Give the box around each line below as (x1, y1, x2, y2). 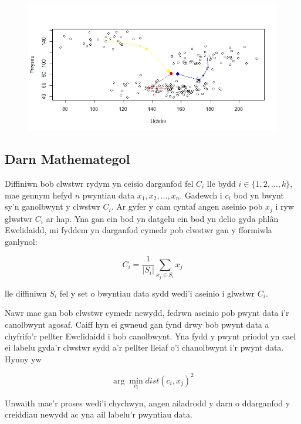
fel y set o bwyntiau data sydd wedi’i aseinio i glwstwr (59, 287, 255, 299)
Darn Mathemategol (5, 150, 130, 168)
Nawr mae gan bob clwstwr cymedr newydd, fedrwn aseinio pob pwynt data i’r (5, 307, 289, 319)
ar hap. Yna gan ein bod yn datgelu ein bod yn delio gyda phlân (46, 212, 279, 224)
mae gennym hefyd (5, 189, 73, 201)
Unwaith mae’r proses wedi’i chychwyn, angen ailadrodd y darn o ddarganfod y (5, 396, 290, 409)
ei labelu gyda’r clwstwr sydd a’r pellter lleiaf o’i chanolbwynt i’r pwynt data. (5, 341, 284, 354)
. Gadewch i (180, 189, 222, 201)
